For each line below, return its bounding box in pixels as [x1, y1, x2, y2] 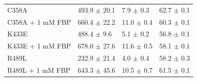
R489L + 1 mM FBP [7, 65, 70, 75]
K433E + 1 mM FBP [7, 41, 71, 51]
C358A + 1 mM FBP [7, 16, 71, 27]
